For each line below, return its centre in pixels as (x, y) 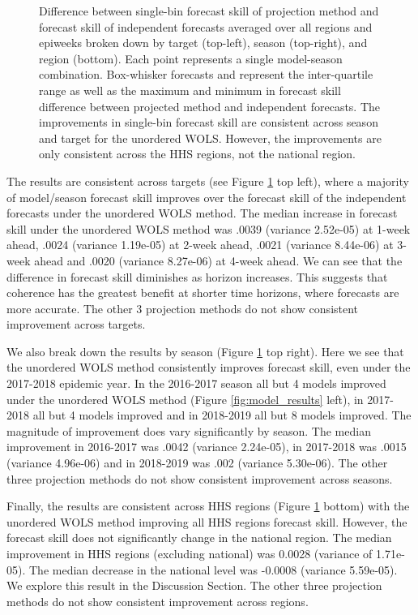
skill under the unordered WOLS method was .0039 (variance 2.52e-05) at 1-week (209, 228)
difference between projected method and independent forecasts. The (210, 106)
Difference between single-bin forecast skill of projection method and (209, 11)
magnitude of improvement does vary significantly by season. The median (189, 430)
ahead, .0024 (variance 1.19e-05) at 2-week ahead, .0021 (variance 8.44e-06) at (200, 245)
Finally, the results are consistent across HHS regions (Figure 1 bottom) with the (208, 506)
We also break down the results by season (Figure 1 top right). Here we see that (205, 351)
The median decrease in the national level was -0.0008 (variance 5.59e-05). (213, 569)
